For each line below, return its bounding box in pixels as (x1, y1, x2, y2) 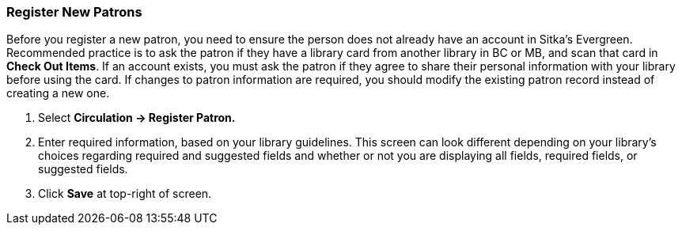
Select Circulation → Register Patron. (38, 111, 236, 125)
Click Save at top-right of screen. (38, 187, 212, 201)
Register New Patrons (6, 4, 142, 20)
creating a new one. (6, 86, 110, 100)
